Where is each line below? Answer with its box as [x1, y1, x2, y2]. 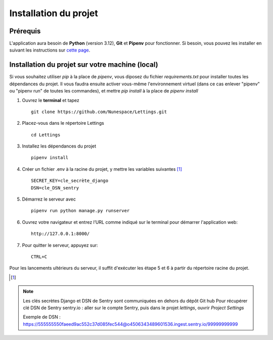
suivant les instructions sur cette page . [9, 47, 90, 53]
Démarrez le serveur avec [22, 196, 76, 202]
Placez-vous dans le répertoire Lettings [22, 120, 105, 126]
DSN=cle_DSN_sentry [31, 185, 79, 190]
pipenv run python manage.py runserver [31, 208, 130, 214]
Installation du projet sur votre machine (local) [9, 61, 159, 69]
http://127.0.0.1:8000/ [31, 231, 90, 237]
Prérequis [9, 27, 41, 35]
